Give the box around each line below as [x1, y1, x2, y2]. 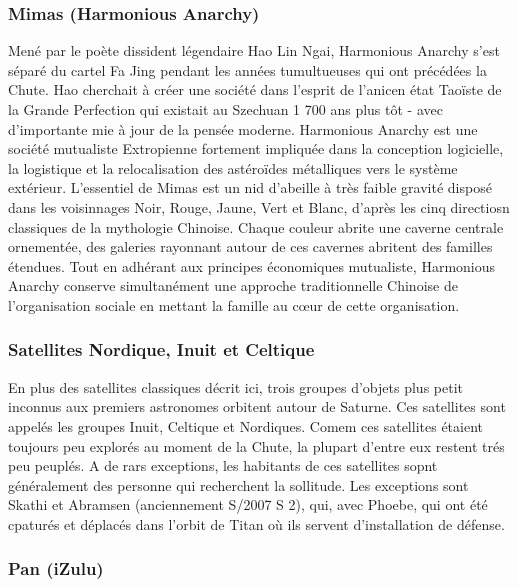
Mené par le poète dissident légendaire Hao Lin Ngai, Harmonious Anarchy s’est [8, 40, 500, 61]
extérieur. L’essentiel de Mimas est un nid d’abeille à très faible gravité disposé [8, 177, 492, 198]
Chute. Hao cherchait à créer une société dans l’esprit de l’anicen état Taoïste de [8, 79, 502, 100]
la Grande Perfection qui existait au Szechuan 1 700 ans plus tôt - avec [8, 99, 443, 119]
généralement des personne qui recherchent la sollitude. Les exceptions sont [8, 474, 469, 495]
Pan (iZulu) [8, 556, 104, 581]
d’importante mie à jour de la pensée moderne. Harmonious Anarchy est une [8, 118, 478, 139]
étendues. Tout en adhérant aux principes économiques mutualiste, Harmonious [8, 255, 496, 276]
